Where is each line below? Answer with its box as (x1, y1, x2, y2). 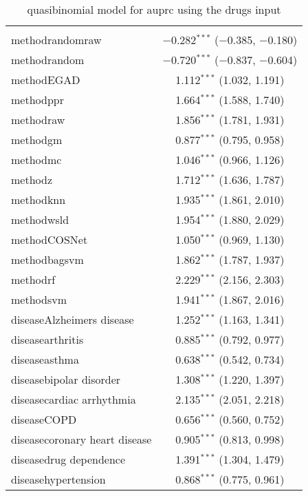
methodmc (11, 152, 62, 167)
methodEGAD (11, 72, 80, 87)
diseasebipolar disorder (11, 371, 121, 387)
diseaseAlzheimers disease (11, 311, 134, 327)
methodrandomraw (11, 32, 102, 48)
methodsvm (11, 291, 67, 307)
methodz (11, 172, 53, 187)
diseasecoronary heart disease (11, 431, 152, 447)
